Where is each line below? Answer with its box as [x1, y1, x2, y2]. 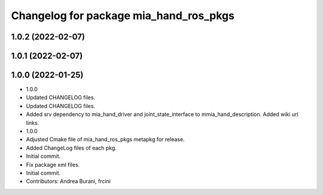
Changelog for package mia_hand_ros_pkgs [11, 9, 234, 22]
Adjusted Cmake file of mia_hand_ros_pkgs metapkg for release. [26, 136, 185, 143]
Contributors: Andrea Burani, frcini [26, 178, 111, 185]
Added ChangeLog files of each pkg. [26, 144, 117, 151]
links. [26, 119, 39, 126]
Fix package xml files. [26, 161, 80, 168]
